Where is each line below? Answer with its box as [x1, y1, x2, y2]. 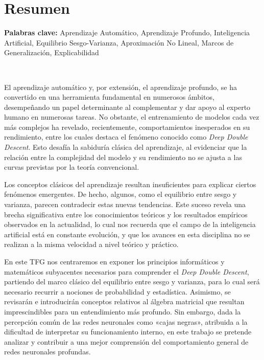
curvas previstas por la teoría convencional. [4, 162, 139, 172]
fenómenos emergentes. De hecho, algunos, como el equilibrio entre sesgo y [4, 189, 237, 199]
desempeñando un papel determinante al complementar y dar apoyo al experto [4, 101, 251, 112]
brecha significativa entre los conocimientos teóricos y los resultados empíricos [4, 209, 248, 219]
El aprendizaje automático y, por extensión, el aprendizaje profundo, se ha [4, 81, 237, 92]
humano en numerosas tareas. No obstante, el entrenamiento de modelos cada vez [4, 111, 259, 122]
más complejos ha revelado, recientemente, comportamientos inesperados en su [4, 121, 250, 132]
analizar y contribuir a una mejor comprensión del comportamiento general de [4, 336, 249, 347]
